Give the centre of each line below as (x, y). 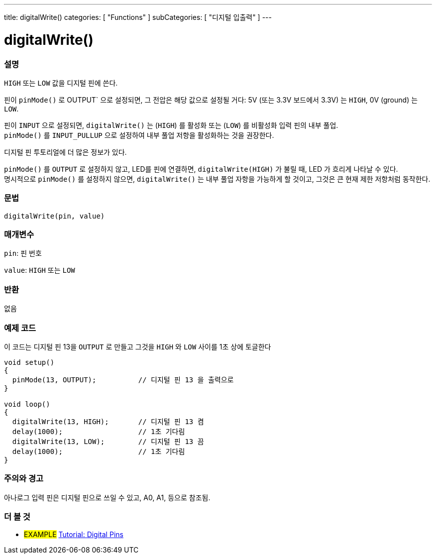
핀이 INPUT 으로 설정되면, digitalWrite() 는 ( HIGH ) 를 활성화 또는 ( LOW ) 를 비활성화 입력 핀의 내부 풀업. (171, 125)
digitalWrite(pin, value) (54, 216)
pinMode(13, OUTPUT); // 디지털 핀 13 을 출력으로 (123, 380)
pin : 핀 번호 (23, 253)
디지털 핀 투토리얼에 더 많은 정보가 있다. (65, 152)
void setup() (29, 362)
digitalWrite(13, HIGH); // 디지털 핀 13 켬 (108, 421)
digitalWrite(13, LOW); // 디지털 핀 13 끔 (108, 441)
